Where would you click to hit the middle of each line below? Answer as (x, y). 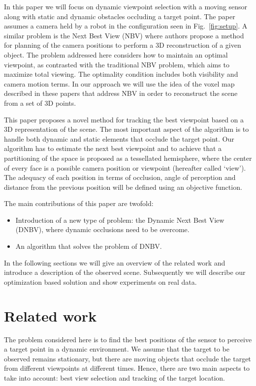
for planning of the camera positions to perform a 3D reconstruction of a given (123, 45)
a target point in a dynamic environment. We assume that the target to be (117, 349)
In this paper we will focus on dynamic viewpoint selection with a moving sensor (126, 6)
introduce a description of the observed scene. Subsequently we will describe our (125, 272)
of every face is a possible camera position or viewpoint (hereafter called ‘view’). (125, 167)
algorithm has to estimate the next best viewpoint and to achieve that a (113, 148)
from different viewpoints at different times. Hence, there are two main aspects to (127, 368)
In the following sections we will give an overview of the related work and (115, 262)
